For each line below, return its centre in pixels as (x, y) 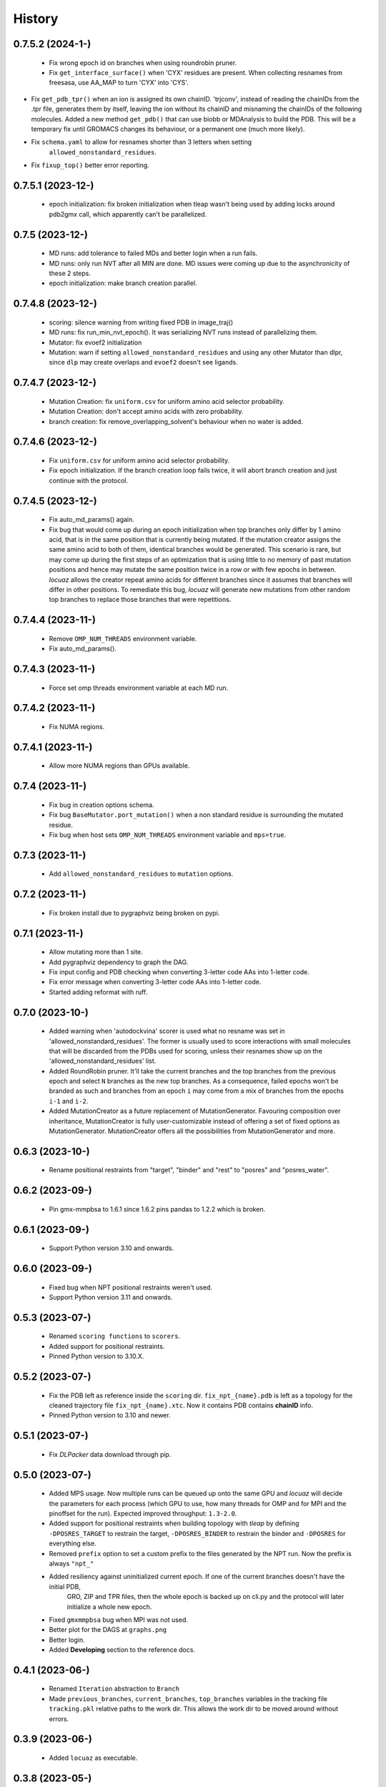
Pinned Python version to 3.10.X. (96, 1356)
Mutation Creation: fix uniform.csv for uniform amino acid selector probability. (167, 401)
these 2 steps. (70, 273)
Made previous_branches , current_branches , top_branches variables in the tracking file (188, 1698)
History (36, 19)
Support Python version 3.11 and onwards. (111, 1297)
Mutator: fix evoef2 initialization (95, 342)
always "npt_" (71, 1563)
